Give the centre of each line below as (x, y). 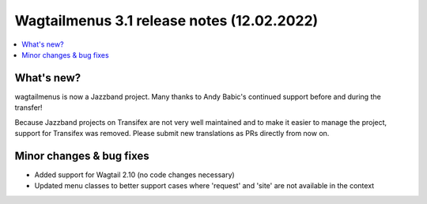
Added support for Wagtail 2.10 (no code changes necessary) (134, 175)
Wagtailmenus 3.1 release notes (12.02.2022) (166, 21)
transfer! (28, 108)
